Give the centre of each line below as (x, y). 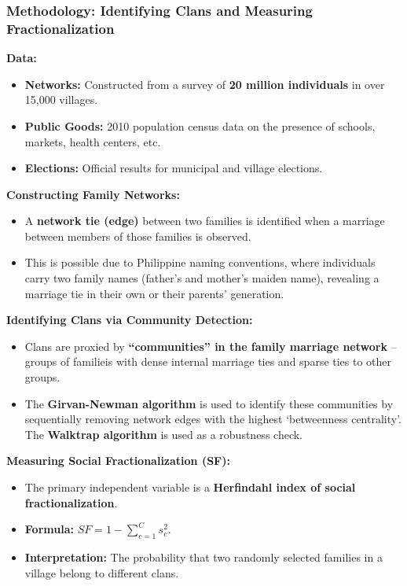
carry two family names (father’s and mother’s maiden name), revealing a (202, 278)
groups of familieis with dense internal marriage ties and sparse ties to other (208, 361)
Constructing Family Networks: (93, 194)
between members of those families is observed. (138, 236)
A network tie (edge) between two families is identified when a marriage (205, 221)
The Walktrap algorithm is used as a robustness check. (163, 434)
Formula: (49, 529)
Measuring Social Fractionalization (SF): (118, 461)
